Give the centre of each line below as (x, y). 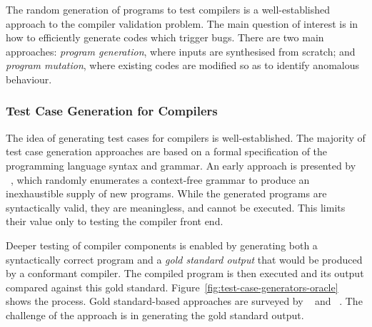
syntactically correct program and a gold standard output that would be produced (184, 259)
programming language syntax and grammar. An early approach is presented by (181, 165)
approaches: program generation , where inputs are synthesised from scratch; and (181, 51)
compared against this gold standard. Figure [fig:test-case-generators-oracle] (172, 287)
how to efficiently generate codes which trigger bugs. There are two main (165, 37)
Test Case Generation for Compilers (112, 111)
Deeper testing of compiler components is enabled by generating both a (162, 245)
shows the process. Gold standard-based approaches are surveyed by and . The (184, 301)
